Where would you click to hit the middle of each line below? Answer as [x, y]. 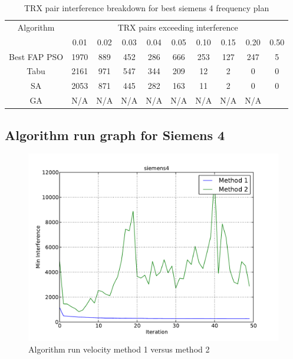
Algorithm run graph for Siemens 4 [115, 134]
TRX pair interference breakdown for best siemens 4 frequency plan [146, 8]
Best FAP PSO [36, 56]
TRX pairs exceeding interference [178, 27]
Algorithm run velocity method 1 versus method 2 [119, 349]
